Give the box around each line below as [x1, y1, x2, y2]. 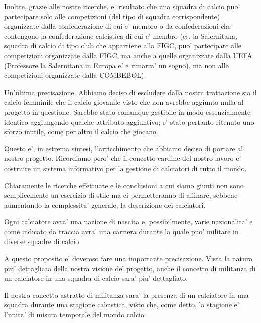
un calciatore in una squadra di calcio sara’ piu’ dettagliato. [4, 273, 188, 283]
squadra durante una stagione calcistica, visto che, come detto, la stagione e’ [4, 299, 239, 310]
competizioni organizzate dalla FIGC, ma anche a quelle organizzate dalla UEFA [4, 50, 252, 60]
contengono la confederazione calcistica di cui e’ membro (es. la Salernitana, [4, 30, 237, 41]
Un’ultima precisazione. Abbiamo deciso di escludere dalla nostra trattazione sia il [4, 87, 257, 97]
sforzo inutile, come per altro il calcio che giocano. [4, 126, 159, 137]
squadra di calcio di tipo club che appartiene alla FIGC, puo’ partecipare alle [4, 40, 242, 51]
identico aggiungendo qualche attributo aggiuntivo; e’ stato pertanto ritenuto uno [4, 116, 254, 127]
